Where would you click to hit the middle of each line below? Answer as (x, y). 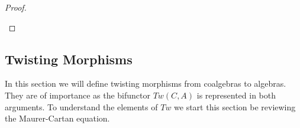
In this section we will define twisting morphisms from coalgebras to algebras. (146, 83)
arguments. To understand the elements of (81, 106)
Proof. (16, 7)
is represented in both (236, 95)
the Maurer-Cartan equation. (57, 118)
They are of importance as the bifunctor (78, 95)
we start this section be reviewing (235, 106)
